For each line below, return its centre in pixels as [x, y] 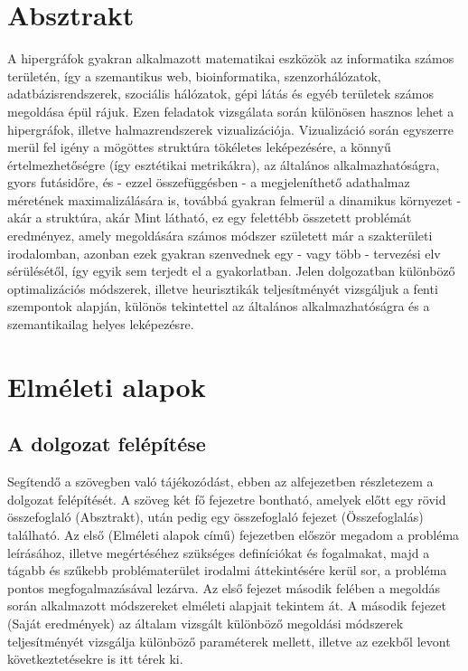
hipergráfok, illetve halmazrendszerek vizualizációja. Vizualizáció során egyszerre [231, 129]
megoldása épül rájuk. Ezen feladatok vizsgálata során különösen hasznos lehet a [231, 111]
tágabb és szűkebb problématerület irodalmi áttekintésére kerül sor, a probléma [227, 570]
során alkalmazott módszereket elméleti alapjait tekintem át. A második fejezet [227, 605]
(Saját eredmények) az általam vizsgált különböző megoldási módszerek [206, 623]
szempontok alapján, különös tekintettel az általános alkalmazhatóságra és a [219, 306]
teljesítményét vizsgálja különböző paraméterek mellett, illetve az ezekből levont [229, 641]
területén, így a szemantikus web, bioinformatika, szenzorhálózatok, [194, 76]
